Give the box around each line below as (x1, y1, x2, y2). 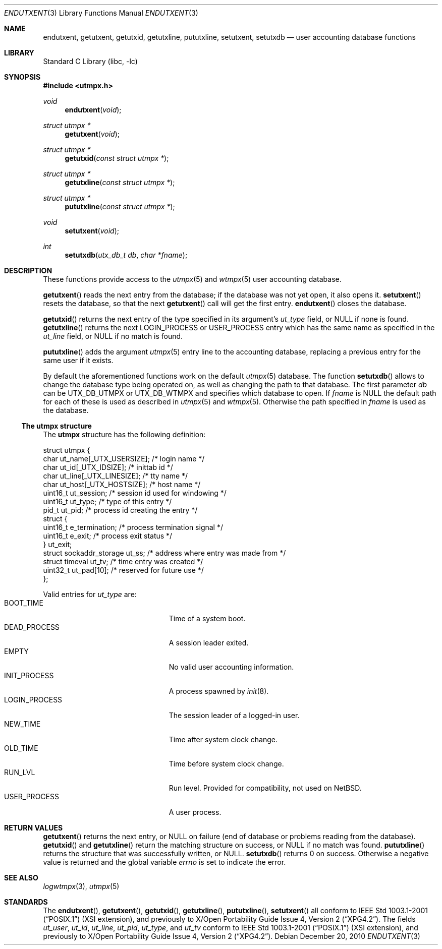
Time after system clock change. (169, 735, 278, 744)
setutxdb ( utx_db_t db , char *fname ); (65, 251, 188, 259)
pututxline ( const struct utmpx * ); (65, 202, 175, 211)
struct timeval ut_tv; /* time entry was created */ (43, 557, 203, 566)
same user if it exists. (43, 356, 114, 365)
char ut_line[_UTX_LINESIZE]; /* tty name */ (43, 471, 188, 480)
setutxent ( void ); (65, 226, 120, 235)
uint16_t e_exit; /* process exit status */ (43, 531, 173, 540)
